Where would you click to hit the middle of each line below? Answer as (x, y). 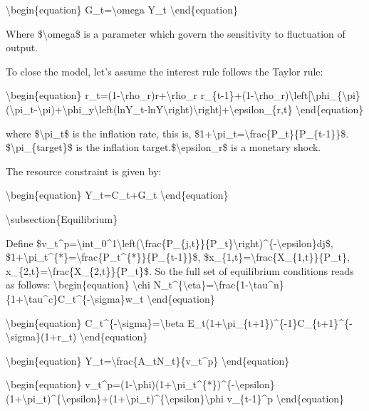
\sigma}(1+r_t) (41, 337)
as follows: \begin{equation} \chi (78, 285)
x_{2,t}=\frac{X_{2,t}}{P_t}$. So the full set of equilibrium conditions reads (180, 270)
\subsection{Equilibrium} (62, 218)
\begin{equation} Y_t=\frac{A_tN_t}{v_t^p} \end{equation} (148, 360)
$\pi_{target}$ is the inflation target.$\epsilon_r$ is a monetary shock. (163, 147)
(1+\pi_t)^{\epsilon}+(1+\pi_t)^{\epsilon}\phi (115, 398)
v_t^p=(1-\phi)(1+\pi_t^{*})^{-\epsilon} (180, 384)
